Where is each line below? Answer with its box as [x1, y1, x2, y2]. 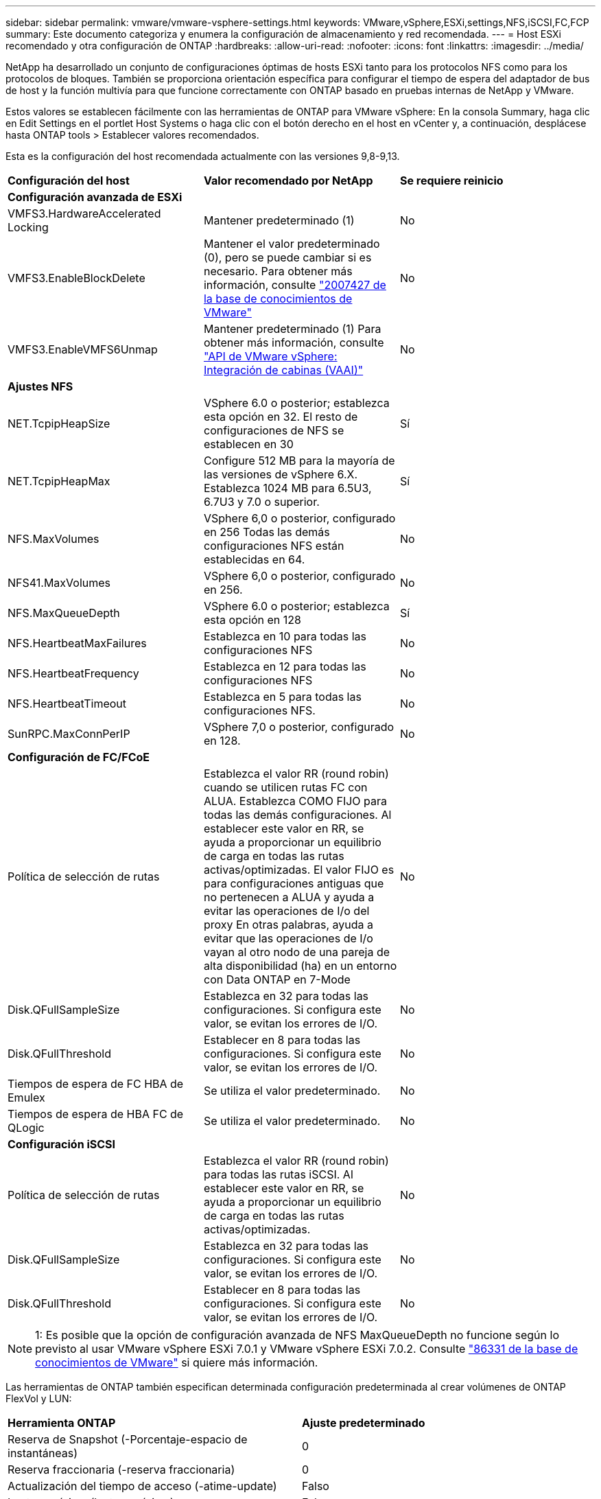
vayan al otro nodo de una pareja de [203, 945, 390, 959]
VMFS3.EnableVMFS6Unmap [8, 342, 158, 356]
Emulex [8, 1091, 45, 1104]
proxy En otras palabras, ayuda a [203, 918, 373, 931]
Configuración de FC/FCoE [8, 750, 150, 764]
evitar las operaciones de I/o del [203, 904, 370, 918]
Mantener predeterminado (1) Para [203, 322, 381, 336]
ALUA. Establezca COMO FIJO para [203, 794, 387, 808]
